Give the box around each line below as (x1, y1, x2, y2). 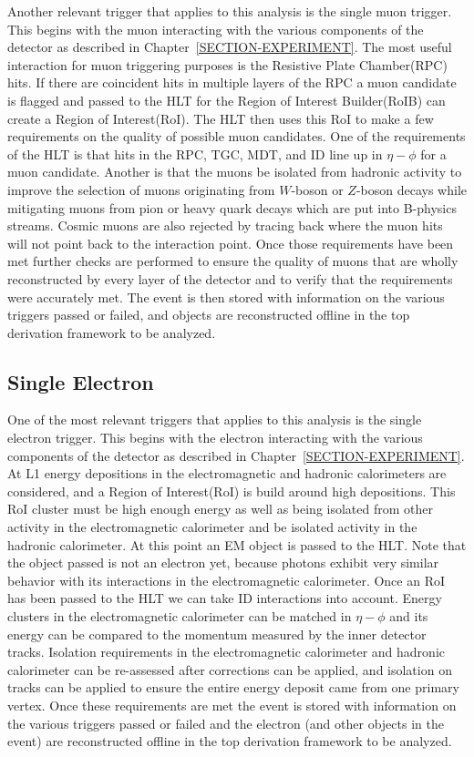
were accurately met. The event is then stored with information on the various (7, 287, 445, 306)
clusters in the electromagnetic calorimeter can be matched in (7, 607, 352, 626)
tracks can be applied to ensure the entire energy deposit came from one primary (7, 678, 459, 697)
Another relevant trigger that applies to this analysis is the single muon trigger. (7, 2, 452, 20)
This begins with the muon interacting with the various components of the (7, 19, 424, 38)
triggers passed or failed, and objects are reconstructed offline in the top (7, 305, 410, 324)
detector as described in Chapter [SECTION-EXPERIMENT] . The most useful (7, 37, 452, 56)
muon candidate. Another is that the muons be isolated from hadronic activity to (7, 162, 462, 181)
